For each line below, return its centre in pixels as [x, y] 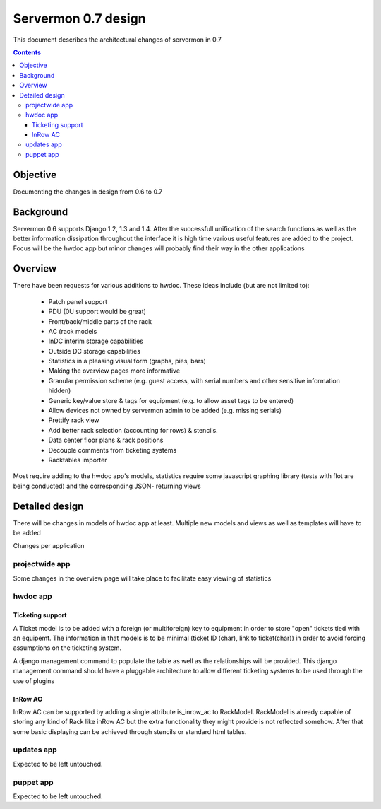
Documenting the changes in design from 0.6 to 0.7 [88, 192]
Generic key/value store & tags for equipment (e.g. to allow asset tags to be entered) [171, 400]
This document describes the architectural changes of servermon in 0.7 [117, 40]
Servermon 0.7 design [79, 18]
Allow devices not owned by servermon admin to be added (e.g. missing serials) [165, 411]
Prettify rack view [74, 420]
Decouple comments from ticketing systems [113, 450]
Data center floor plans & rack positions [106, 440]
